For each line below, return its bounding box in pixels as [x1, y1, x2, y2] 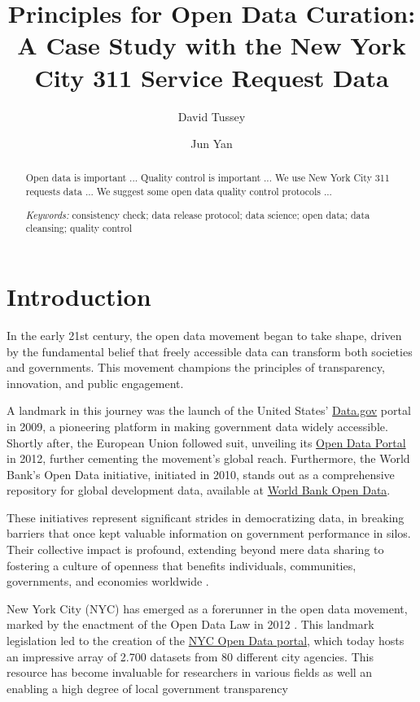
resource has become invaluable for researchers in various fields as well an [7, 664, 373, 681]
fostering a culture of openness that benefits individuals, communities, [7, 556, 357, 573]
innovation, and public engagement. [7, 374, 184, 391]
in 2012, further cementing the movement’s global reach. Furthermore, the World [7, 450, 410, 467]
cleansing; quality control [25, 221, 133, 235]
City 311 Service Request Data [34, 60, 389, 94]
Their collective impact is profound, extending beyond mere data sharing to [7, 541, 384, 558]
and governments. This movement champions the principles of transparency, [7, 359, 385, 376]
